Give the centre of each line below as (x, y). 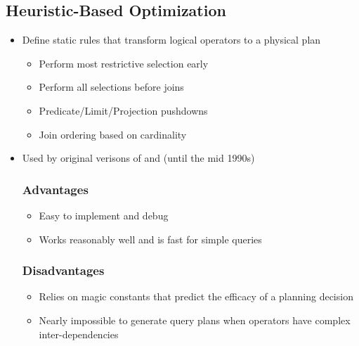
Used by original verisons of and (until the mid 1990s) (138, 158)
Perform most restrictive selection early (124, 63)
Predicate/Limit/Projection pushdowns (123, 110)
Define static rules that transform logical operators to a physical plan (171, 40)
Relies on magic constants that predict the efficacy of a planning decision (196, 296)
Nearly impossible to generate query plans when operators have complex (195, 320)
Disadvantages (63, 270)
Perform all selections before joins (111, 87)
